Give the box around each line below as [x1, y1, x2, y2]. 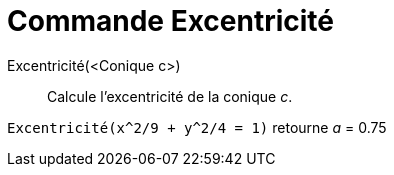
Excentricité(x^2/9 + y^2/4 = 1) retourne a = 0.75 [7, 118, 387, 136]
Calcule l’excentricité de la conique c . [47, 87, 293, 105]
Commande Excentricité [7, 4, 335, 38]
